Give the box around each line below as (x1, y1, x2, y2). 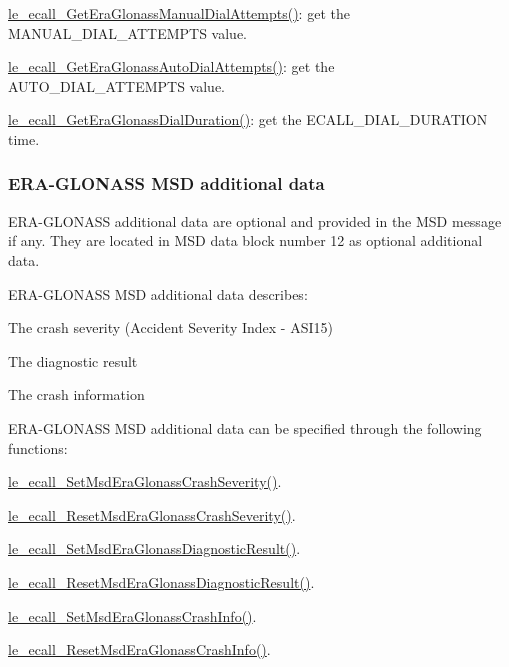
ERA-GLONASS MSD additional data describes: (8, 283, 308, 304)
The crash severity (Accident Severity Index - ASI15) (8, 317, 333, 338)
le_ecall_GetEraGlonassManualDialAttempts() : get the (8, 3, 350, 23)
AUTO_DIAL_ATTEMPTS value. (8, 75, 226, 96)
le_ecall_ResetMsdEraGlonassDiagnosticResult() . (8, 571, 315, 592)
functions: (8, 437, 68, 458)
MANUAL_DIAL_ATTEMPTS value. (8, 22, 247, 43)
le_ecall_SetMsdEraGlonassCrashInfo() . (8, 605, 257, 626)
